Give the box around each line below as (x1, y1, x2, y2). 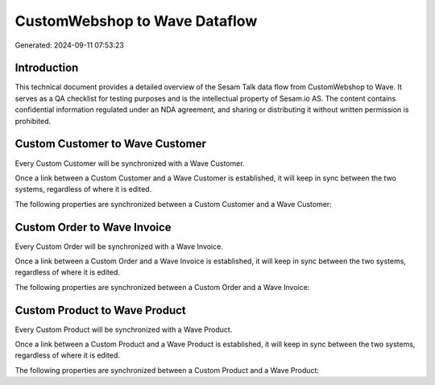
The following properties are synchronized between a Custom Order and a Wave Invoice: (14, 282, 310, 292)
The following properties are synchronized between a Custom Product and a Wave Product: (14, 365, 320, 375)
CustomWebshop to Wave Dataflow (14, 12, 258, 30)
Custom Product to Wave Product (14, 303, 187, 317)
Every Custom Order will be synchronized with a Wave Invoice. (14, 242, 223, 251)
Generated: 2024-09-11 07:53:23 (14, 40, 124, 50)
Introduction (14, 61, 79, 75)
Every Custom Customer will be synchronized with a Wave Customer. (14, 158, 245, 168)
